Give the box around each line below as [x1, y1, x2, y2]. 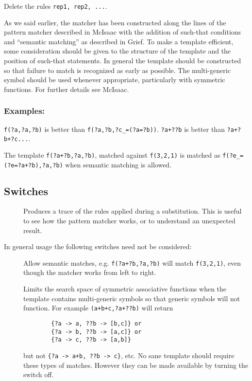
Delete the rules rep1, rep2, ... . [4, 1, 107, 11]
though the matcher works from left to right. [23, 267, 156, 277]
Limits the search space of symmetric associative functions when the [23, 284, 227, 294]
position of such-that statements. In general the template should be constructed [4, 55, 241, 66]
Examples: [4, 105, 45, 117]
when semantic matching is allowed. [65, 159, 172, 169]
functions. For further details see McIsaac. [4, 84, 129, 94]
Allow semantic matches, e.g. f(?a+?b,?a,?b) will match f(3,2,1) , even [23, 257, 241, 268]
